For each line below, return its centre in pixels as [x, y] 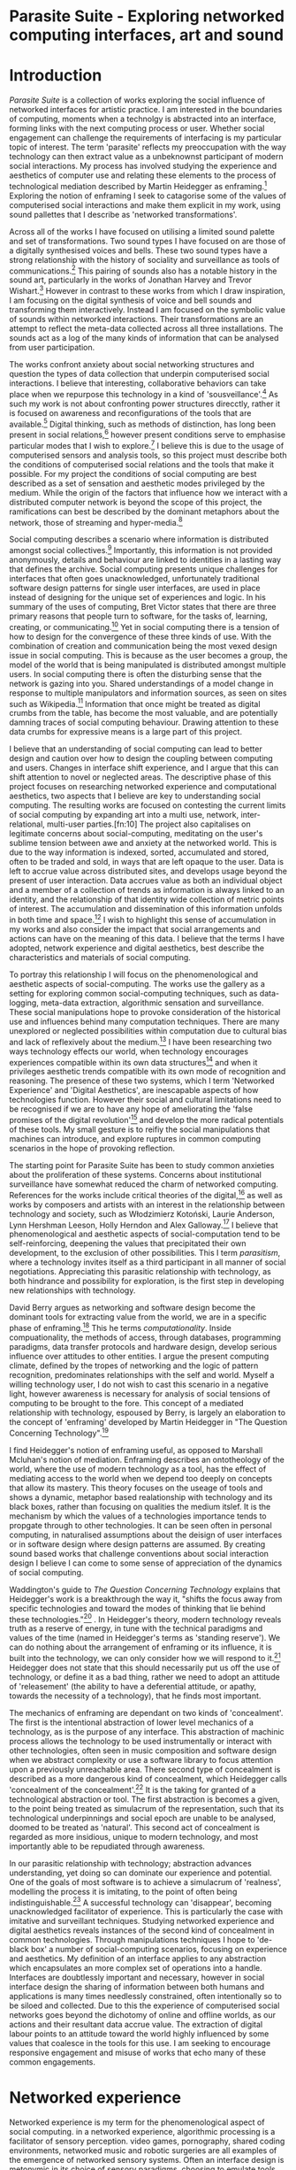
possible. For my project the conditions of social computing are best [133, 473]
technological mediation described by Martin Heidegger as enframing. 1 [138, 185]
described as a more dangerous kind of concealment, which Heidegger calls [148, 1778]
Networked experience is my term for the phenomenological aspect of [137, 2122]
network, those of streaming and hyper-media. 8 [96, 521]
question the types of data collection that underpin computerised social [139, 374]
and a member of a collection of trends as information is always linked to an [147, 890]
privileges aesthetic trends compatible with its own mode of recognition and [148, 1072]
